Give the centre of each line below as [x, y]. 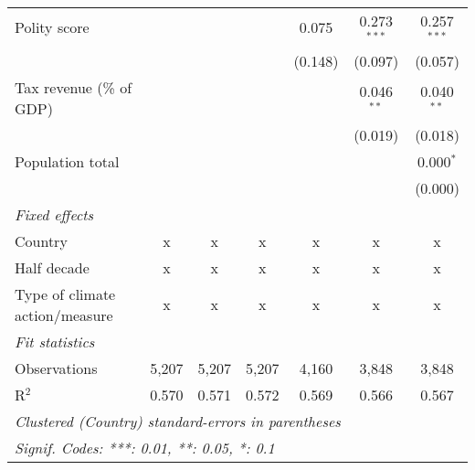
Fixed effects [54, 214]
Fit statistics [55, 341]
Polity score [52, 27]
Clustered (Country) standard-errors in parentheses [178, 421]
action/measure [64, 315]
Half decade [52, 267]
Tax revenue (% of [74, 87]
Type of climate [65, 294]
